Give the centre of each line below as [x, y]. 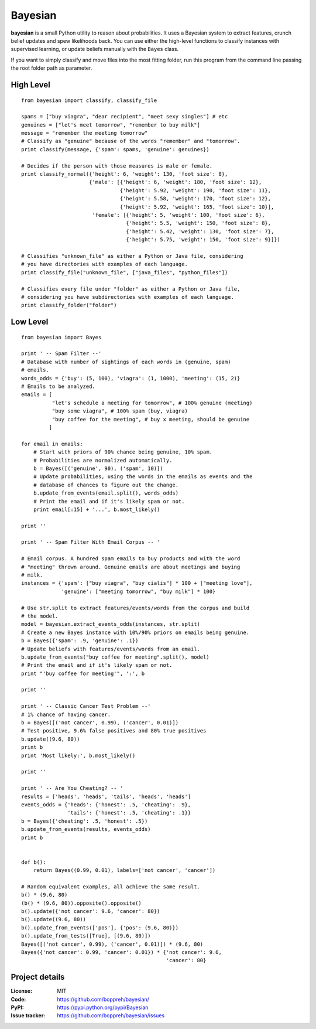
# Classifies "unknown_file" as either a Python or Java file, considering [132, 256]
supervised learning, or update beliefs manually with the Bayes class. [95, 49]
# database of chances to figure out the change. [106, 485]
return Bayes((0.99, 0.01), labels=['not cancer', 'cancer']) [124, 870]
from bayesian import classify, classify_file [89, 100]
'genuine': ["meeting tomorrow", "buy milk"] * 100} [138, 591]
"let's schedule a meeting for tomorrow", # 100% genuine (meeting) [152, 403]
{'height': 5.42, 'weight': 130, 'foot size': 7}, [200, 231]
